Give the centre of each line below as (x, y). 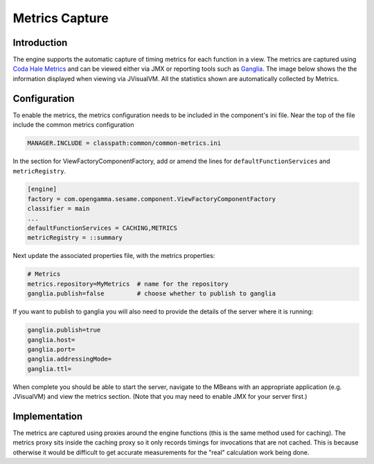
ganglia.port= (51, 349)
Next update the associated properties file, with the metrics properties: (114, 256)
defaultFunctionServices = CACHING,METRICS (103, 228)
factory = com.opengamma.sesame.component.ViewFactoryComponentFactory (152, 199)
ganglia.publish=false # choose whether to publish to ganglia (152, 294)
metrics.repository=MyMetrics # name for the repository (128, 284)
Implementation (48, 416)
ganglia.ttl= (50, 369)
